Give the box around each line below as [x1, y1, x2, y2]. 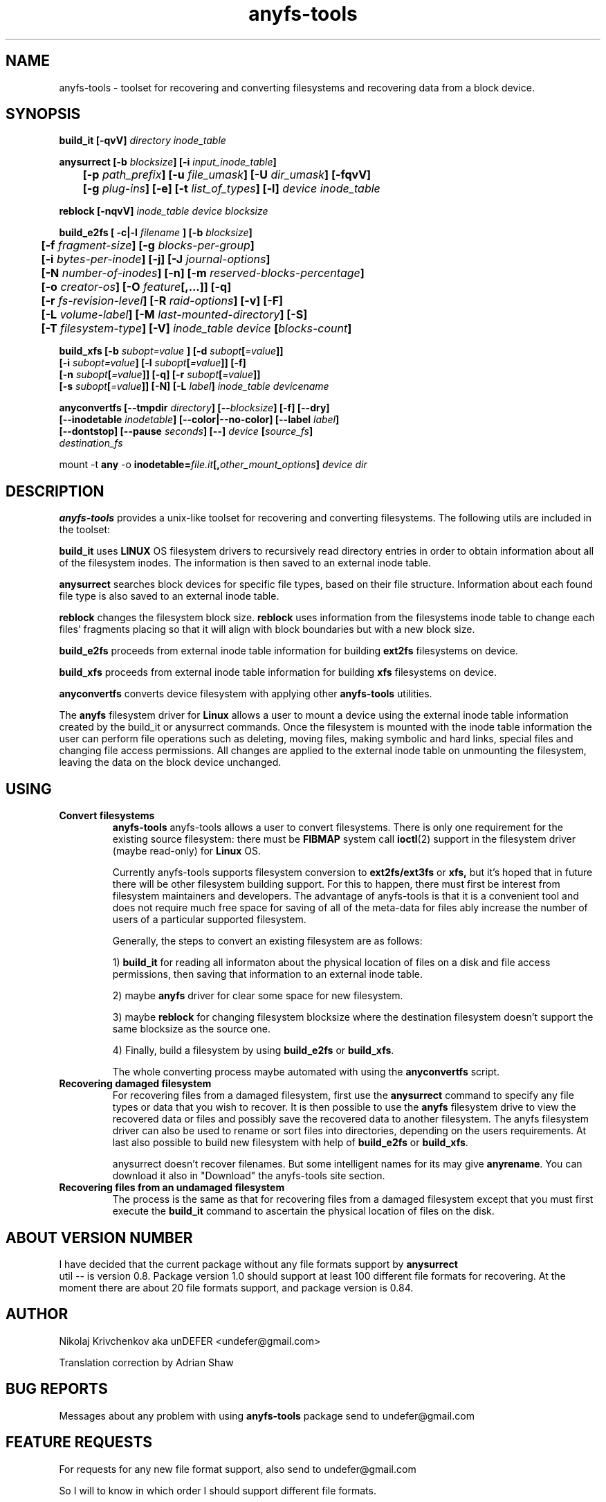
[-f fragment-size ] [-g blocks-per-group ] [41, 238, 255, 253]
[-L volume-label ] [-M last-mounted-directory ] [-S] [41, 307, 308, 322]
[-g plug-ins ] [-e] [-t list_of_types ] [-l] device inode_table [82, 181, 380, 196]
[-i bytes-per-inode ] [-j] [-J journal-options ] [41, 252, 270, 267]
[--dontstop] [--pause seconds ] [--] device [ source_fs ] [59, 425, 313, 438]
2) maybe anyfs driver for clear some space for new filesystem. [112, 990, 403, 1002]
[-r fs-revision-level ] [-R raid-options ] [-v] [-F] [41, 294, 284, 308]
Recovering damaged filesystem [59, 1078, 212, 1090]
